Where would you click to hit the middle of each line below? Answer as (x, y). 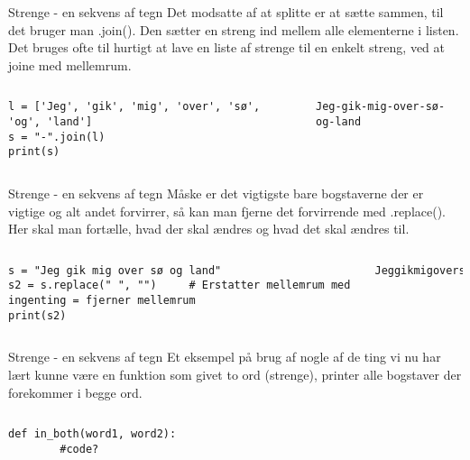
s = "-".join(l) (57, 137)
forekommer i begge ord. (75, 392)
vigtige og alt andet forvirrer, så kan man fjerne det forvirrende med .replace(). (227, 211)
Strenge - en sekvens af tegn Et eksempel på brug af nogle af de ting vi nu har (225, 357)
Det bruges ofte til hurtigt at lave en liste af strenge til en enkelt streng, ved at (227, 47)
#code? (79, 449)
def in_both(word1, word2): (92, 434)
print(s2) (37, 315)
